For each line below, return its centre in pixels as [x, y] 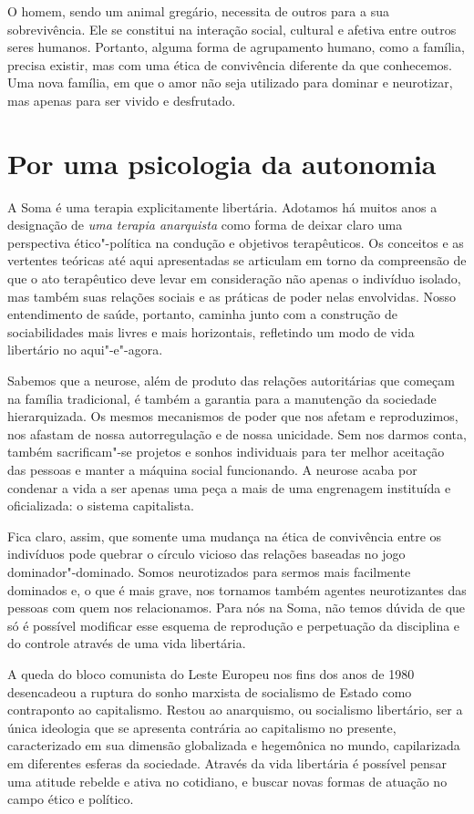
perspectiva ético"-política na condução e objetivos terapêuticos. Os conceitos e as [236, 242]
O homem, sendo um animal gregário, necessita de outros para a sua [198, 11]
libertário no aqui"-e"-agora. [85, 350]
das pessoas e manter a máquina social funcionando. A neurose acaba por [212, 469]
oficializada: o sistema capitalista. [101, 505]
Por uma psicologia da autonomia [222, 163]
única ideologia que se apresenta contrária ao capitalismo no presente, [202, 727]
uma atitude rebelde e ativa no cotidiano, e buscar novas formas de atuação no [227, 781]
